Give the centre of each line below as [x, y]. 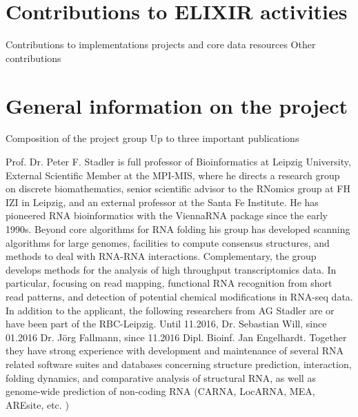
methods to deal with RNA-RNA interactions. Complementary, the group [161, 256]
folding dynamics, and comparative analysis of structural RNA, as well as [161, 377]
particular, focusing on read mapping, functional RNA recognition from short [169, 283]
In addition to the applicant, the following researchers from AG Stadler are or [170, 310]
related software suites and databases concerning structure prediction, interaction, [179, 364]
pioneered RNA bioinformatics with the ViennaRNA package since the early [167, 215]
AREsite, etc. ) [37, 404]
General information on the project [177, 105]
